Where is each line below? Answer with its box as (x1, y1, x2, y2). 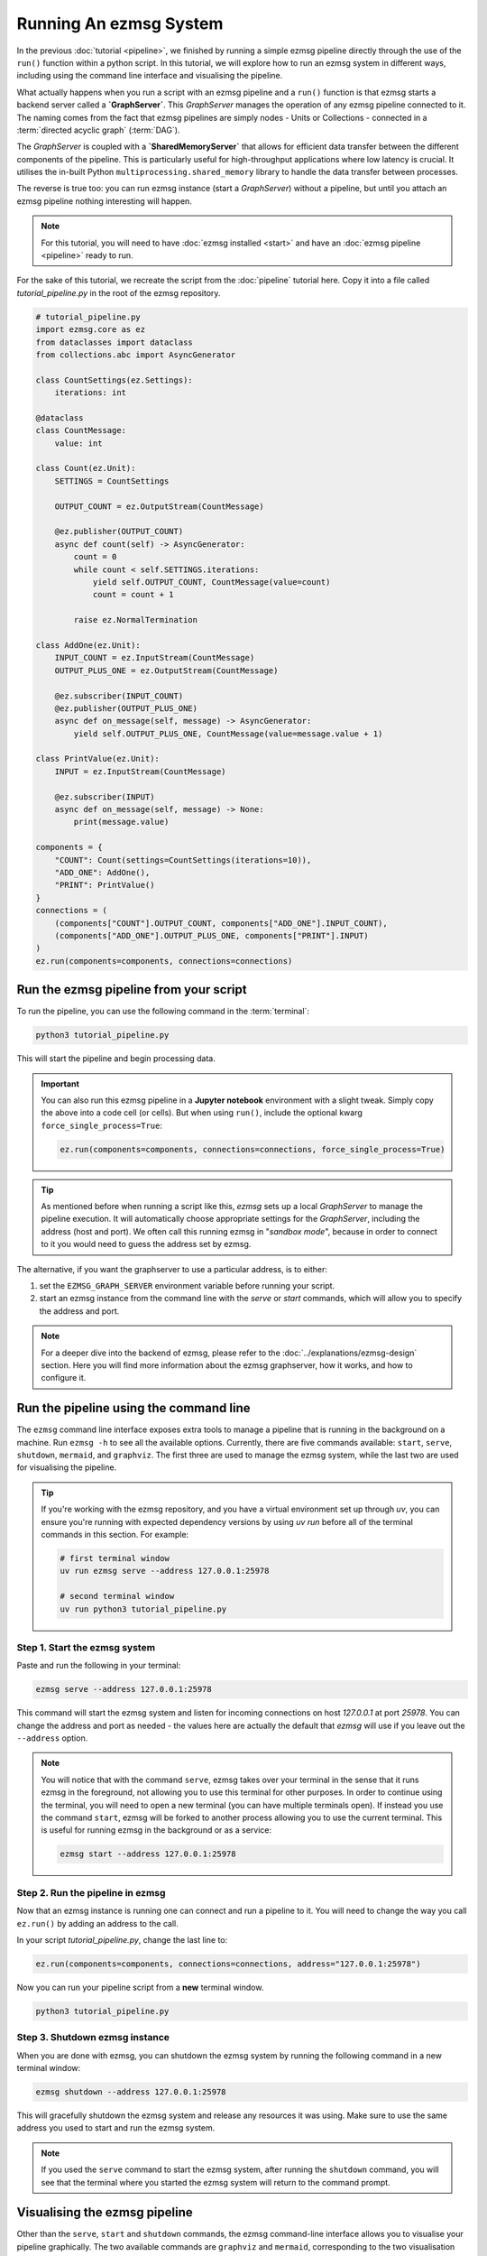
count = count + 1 (92, 589, 175, 600)
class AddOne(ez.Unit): (35, 640, 142, 650)
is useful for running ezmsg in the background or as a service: (41, 1825, 272, 1835)
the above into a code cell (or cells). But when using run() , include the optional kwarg (41, 1107, 363, 1118)
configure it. (41, 1373, 87, 1383)
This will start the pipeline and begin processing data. (16, 1053, 216, 1064)
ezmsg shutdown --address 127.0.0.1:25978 (35, 2086, 226, 2097)
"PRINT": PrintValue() (54, 880, 155, 891)
